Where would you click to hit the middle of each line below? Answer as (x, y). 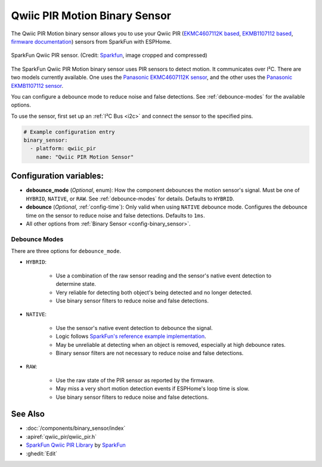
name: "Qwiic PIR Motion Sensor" (85, 157)
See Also (28, 414)
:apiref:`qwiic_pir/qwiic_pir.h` (61, 437)
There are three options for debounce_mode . (66, 251)
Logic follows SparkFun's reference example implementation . (131, 336)
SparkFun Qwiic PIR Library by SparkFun (76, 445)
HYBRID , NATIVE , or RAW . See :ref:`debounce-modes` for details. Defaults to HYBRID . (130, 199)
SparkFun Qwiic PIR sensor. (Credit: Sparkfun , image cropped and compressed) (109, 55)
